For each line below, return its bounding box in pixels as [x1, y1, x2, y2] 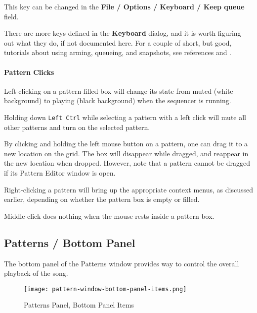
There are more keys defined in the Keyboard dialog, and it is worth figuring [4, 28, 241, 38]
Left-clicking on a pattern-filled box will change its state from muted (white [4, 85, 233, 96]
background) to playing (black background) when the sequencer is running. [4, 95, 231, 106]
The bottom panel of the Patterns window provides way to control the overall [4, 258, 239, 268]
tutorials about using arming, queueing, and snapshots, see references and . [4, 47, 232, 58]
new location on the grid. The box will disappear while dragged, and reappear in [4, 148, 249, 158]
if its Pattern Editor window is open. [4, 167, 116, 178]
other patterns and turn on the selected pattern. [4, 122, 150, 132]
